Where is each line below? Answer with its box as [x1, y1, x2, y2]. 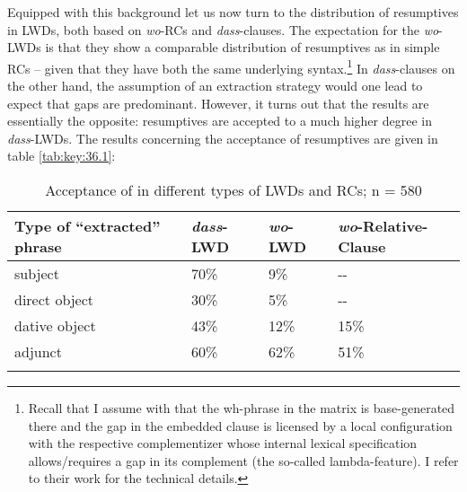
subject [14, 263, 59, 284]
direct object [14, 289, 94, 310]
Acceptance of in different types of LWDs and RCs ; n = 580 [45, 180, 422, 200]
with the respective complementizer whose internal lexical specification [28, 434, 418, 452]
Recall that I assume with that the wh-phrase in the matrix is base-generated [28, 399, 455, 417]
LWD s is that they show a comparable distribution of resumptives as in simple [7, 38, 440, 57]
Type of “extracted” [14, 215, 161, 236]
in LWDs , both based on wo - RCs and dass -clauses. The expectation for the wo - [7, 20, 443, 39]
